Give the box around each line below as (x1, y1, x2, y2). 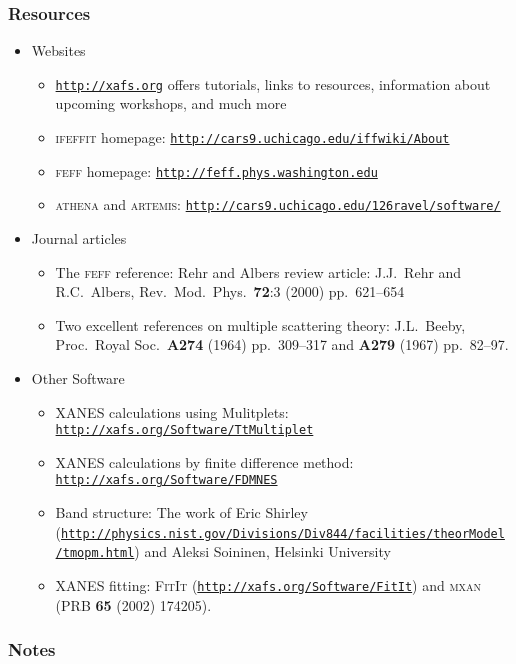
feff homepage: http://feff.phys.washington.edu (55, 160, 378, 181)
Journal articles (31, 228, 127, 249)
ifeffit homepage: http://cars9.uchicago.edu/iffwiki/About (55, 127, 450, 148)
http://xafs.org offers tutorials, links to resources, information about (55, 73, 491, 94)
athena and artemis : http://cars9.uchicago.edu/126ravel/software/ (55, 194, 501, 215)
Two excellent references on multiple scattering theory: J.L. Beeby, (55, 314, 466, 335)
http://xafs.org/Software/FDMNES (55, 473, 278, 488)
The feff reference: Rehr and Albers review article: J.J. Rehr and (55, 261, 462, 282)
